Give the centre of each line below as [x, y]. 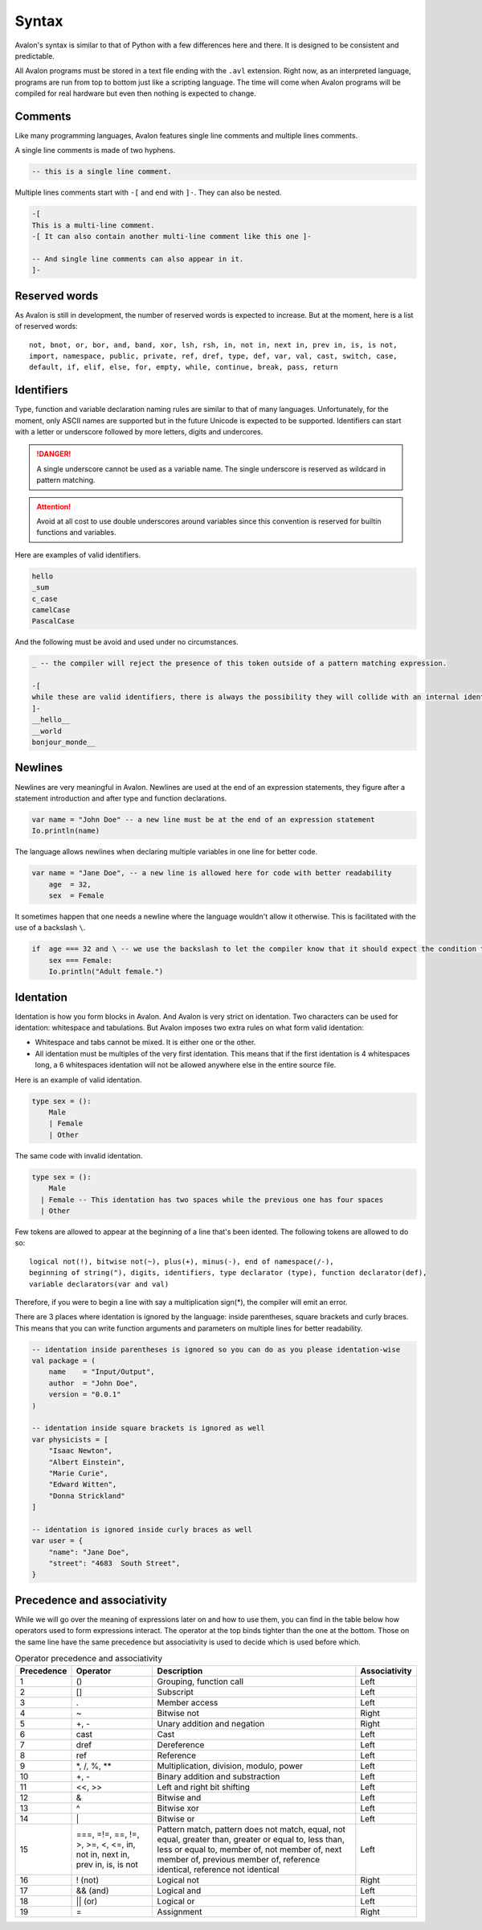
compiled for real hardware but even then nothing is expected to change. [135, 93]
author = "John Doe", [93, 1383]
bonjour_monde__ [64, 743]
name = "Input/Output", [102, 1372]
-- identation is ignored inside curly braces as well [142, 1529]
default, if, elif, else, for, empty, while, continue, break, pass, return [184, 367]
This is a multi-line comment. [94, 225]
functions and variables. [76, 533]
